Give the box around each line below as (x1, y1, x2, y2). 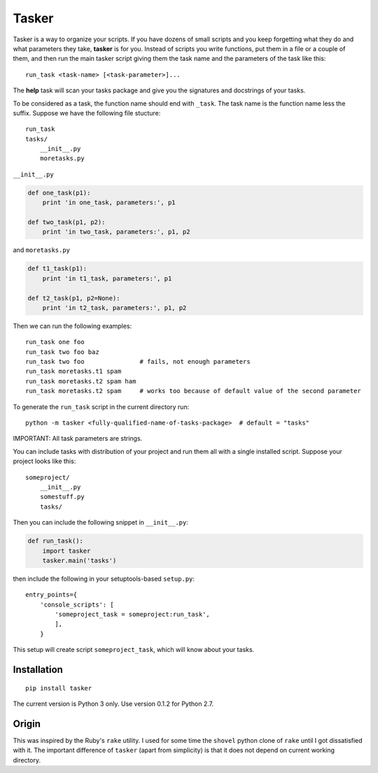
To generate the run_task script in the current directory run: (13, 402, 190, 411)
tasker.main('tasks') (42, 556, 117, 565)
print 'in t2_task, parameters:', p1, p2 (42, 304, 187, 311)
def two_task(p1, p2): (27, 218, 106, 226)
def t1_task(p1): (27, 264, 87, 273)
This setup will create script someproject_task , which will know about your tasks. (13, 646, 255, 654)
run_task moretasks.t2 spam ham (25, 377, 136, 385)
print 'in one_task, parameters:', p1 (42, 199, 176, 206)
